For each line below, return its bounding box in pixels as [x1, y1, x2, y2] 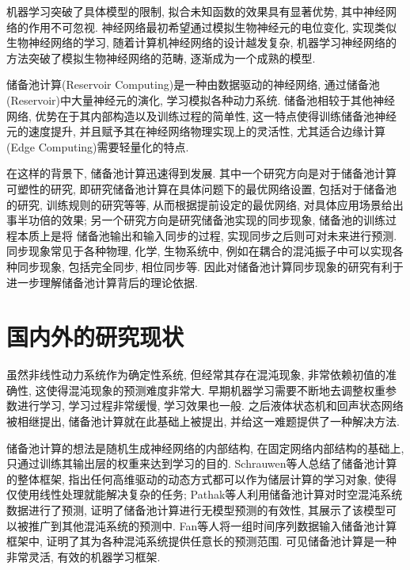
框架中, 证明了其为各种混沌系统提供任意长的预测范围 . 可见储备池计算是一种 [6, 533, 397, 549]
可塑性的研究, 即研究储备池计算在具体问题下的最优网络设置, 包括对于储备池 [6, 180, 397, 197]
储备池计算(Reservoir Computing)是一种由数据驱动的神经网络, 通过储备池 [6, 76, 380, 93]
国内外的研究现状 [6, 320, 184, 353]
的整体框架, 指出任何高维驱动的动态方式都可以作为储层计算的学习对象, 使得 [6, 470, 397, 487]
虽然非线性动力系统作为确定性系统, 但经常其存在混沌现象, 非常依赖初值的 [6, 366, 386, 383]
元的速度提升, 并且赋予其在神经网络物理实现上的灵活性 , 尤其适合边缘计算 [6, 123, 386, 140]
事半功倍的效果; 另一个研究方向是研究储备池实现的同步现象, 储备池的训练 [6, 212, 386, 228]
